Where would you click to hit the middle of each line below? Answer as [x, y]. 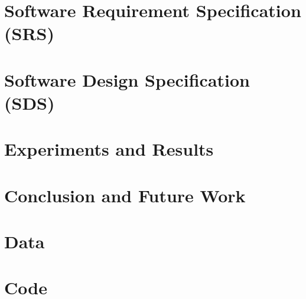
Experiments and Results [109, 149]
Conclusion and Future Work [125, 195]
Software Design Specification [127, 79]
